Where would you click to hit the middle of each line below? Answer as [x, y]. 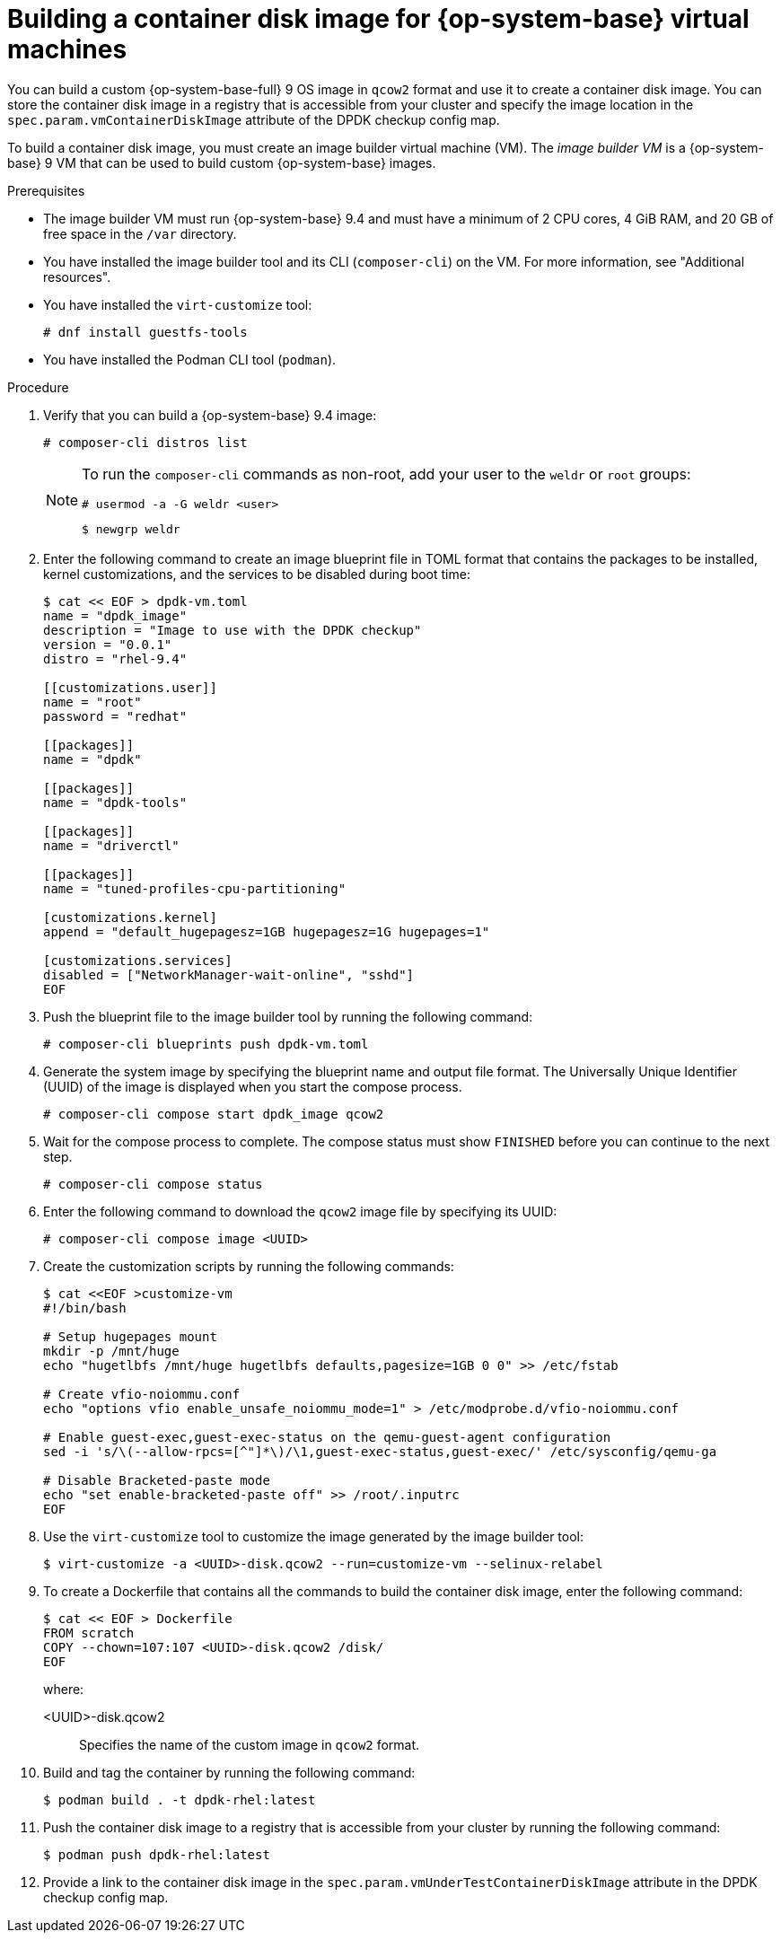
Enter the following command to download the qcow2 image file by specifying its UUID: [300, 1211]
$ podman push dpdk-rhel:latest [157, 1854]
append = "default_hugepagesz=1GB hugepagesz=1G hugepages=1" [267, 931]
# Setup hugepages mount [130, 1336]
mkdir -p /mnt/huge [111, 1351]
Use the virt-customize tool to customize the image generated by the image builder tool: [314, 1536]
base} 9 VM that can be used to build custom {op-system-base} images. [222, 162]
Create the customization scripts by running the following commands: [249, 1266]
